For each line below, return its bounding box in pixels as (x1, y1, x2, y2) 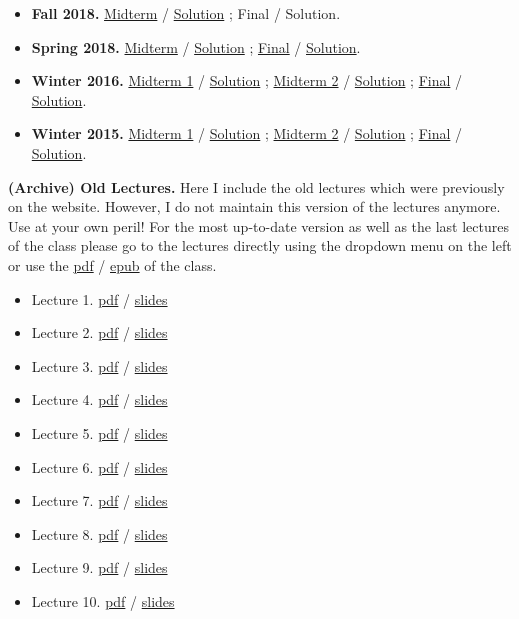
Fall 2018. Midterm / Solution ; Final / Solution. (31, 3, 341, 23)
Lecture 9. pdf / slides (31, 557, 168, 578)
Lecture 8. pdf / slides (31, 523, 168, 544)
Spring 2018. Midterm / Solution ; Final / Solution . (31, 36, 361, 57)
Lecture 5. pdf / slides (31, 422, 168, 443)
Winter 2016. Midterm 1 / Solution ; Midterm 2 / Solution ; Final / (31, 70, 463, 91)
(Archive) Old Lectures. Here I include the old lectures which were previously (8, 176, 505, 197)
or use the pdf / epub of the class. (8, 254, 217, 275)
